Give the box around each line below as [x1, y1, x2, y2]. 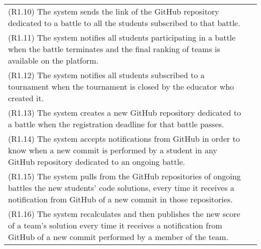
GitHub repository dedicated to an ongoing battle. [8, 156, 185, 167]
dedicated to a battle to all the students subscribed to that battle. [8, 17, 240, 29]
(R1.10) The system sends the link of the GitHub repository [8, 6, 219, 17]
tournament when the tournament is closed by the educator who [8, 81, 234, 92]
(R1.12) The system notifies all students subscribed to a [8, 69, 205, 81]
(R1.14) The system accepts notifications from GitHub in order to [8, 133, 240, 144]
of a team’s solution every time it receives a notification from [8, 219, 222, 231]
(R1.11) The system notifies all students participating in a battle [8, 32, 236, 43]
